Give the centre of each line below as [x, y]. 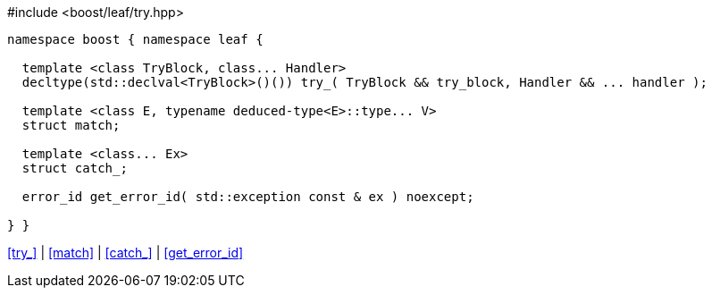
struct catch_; [75, 168]
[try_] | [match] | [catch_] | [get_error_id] [126, 253]
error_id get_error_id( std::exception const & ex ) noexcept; [248, 197]
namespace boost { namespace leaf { [135, 39]
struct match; [71, 125]
